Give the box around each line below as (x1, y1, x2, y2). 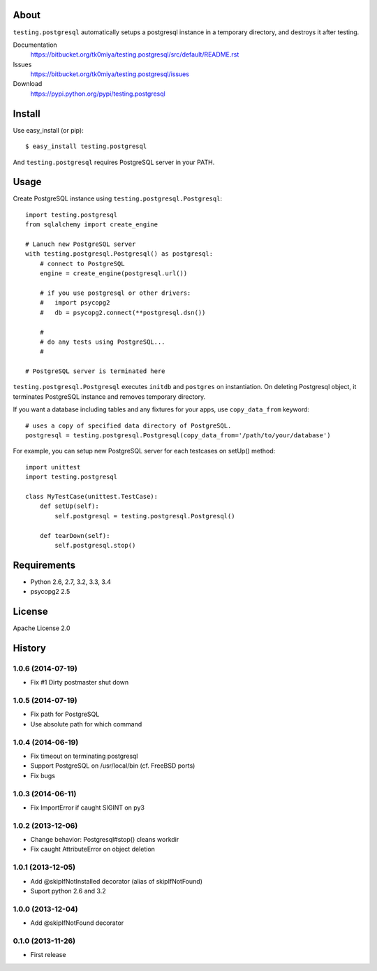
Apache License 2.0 (13, 624, 71, 632)
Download (13, 80, 43, 88)
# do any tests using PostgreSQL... (39, 337, 165, 346)
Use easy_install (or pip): (13, 126, 84, 134)
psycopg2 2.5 (30, 587, 71, 596)
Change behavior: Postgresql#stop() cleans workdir (30, 835, 179, 844)
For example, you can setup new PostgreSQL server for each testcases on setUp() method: (13, 447, 276, 455)
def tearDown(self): (39, 532, 110, 539)
